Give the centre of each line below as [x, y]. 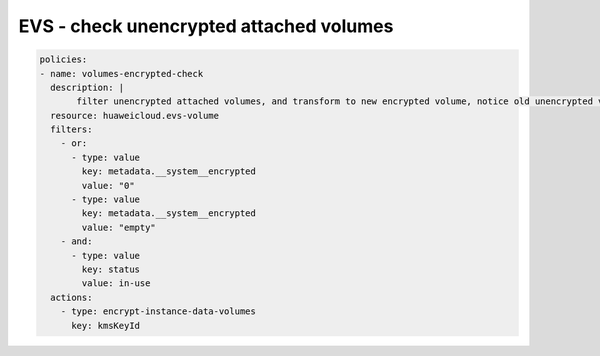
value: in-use [116, 283]
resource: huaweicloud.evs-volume [135, 115]
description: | [87, 87]
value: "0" [108, 185]
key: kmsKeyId [105, 325]
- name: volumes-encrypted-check [121, 73]
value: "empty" [119, 227]
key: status [110, 269]
